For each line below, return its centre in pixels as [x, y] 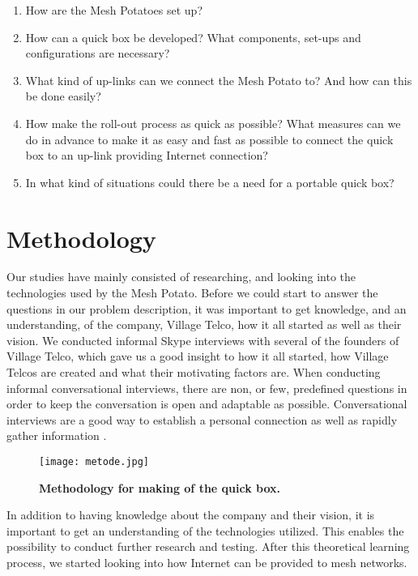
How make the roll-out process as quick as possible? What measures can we [213, 123]
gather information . [57, 435]
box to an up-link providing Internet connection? [147, 155]
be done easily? [63, 96]
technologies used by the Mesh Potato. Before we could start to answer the [192, 293]
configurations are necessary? [98, 53]
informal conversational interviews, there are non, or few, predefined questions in [207, 388]
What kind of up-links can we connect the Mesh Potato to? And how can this [219, 80]
